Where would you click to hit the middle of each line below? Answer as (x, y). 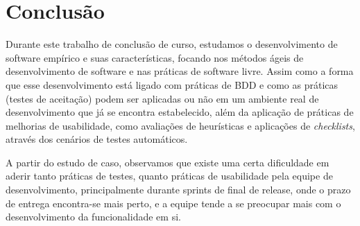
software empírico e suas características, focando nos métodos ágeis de (155, 57)
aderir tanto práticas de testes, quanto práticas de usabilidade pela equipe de (169, 176)
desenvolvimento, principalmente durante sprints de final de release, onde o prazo (178, 190)
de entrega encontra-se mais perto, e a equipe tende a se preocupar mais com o (173, 203)
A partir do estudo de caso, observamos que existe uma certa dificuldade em (168, 162)
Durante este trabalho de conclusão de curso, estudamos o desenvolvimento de (172, 44)
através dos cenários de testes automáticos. (97, 139)
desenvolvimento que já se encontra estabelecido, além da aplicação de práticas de (180, 112)
